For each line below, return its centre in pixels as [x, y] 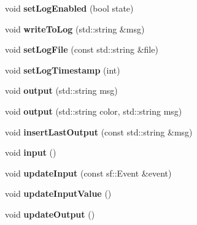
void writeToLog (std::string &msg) [75, 29]
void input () [31, 152]
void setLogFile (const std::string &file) [82, 49]
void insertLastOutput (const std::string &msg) [99, 132]
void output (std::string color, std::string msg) [94, 111]
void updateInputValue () [58, 193]
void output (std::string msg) [61, 90]
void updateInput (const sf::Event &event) [88, 173]
